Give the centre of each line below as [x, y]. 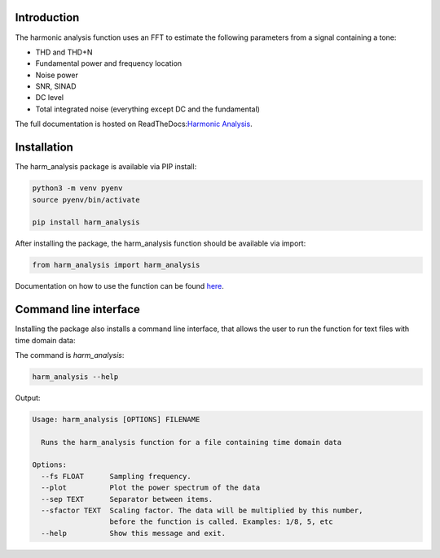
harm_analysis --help [75, 377]
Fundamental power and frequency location [109, 63]
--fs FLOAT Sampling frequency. [116, 476]
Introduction [47, 17]
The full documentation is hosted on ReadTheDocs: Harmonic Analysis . [134, 124]
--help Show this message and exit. [133, 533]
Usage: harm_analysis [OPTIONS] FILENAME [116, 419]
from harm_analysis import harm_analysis [116, 265]
